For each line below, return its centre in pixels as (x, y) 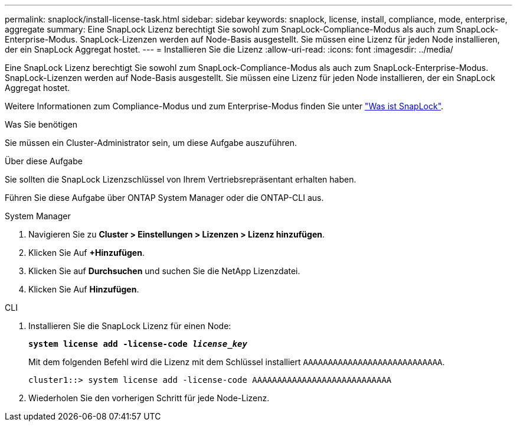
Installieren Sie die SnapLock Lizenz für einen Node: (130, 326)
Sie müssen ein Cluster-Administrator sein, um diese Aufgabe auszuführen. (151, 143)
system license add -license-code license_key (138, 344)
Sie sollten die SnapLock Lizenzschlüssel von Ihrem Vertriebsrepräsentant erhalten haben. (181, 179)
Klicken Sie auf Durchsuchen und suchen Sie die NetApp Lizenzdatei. (164, 271)
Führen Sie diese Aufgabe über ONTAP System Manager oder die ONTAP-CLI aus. (164, 198)
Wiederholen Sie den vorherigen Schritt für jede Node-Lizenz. (149, 398)
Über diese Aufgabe (44, 161)
